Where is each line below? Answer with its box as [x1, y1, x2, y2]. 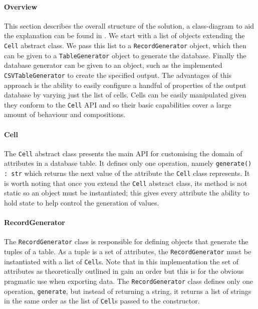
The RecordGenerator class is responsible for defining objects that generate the [4, 236, 248, 247]
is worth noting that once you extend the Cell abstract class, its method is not [4, 177, 247, 188]
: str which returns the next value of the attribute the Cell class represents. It [4, 168, 250, 178]
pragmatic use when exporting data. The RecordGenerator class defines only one [4, 275, 253, 286]
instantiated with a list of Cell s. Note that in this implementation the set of [4, 256, 239, 266]
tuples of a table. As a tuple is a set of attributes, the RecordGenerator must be [4, 246, 251, 257]
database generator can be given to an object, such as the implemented [4, 60, 222, 70]
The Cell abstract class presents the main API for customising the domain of [4, 148, 242, 158]
